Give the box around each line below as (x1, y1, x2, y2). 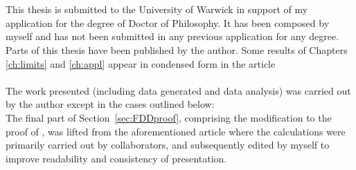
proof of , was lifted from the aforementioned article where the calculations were (6, 124, 346, 138)
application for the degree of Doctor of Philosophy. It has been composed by (6, 15, 330, 30)
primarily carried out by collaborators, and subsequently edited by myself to (6, 138, 330, 152)
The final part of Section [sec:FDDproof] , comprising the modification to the (6, 110, 332, 124)
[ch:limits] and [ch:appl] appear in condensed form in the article (6, 56, 276, 70)
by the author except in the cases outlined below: (6, 97, 215, 111)
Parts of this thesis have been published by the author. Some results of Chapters (6, 42, 348, 57)
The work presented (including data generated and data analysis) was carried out (6, 83, 351, 97)
